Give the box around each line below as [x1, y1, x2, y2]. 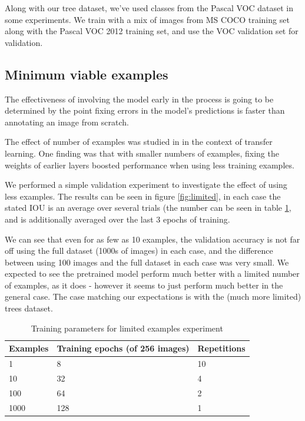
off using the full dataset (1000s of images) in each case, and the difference [5, 244, 273, 257]
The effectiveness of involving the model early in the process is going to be [5, 92, 274, 105]
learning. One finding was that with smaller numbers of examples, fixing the [5, 147, 279, 159]
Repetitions [197, 342, 246, 354]
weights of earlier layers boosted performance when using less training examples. [5, 158, 294, 171]
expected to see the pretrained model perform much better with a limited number [5, 267, 300, 280]
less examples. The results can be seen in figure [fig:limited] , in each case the [5, 190, 281, 202]
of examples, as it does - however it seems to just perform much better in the [5, 279, 283, 291]
